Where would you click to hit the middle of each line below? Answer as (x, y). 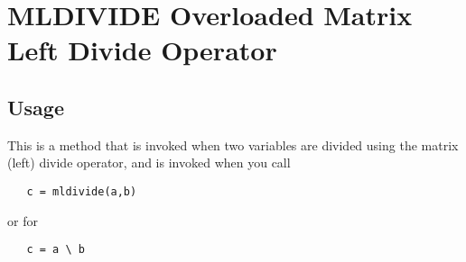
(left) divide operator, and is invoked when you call (149, 163)
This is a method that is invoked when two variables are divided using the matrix (233, 145)
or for (23, 220)
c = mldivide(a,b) (82, 191)
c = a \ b (56, 250)
